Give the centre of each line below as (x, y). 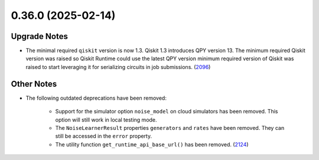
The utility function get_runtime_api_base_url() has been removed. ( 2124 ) (152, 144)
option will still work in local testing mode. (106, 120)
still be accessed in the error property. (104, 136)
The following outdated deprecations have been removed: (96, 98)
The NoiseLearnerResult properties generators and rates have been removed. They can (170, 128)
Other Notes (34, 84)
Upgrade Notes (39, 36)
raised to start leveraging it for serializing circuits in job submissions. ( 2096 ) (118, 67)
